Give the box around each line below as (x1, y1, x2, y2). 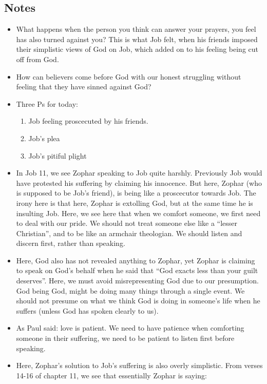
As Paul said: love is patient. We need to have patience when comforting (16, 322, 244, 333)
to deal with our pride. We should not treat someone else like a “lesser (16, 218, 238, 228)
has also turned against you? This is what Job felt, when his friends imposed (16, 33, 258, 44)
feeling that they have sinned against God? (16, 81, 151, 92)
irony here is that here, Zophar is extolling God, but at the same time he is (16, 197, 253, 208)
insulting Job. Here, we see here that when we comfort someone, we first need (16, 207, 261, 218)
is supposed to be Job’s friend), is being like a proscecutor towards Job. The (16, 187, 256, 198)
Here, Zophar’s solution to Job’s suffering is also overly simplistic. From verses (16, 360, 263, 371)
